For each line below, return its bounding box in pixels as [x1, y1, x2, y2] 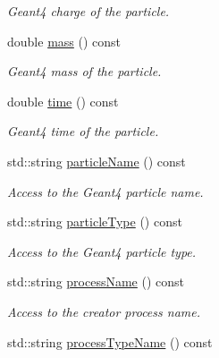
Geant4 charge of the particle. [7, 2, 170, 20]
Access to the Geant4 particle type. [7, 242, 197, 260]
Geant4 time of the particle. [7, 122, 159, 141]
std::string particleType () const [7, 212, 182, 231]
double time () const [7, 91, 119, 110]
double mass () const [7, 31, 122, 50]
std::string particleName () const [7, 151, 186, 170]
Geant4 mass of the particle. [7, 62, 162, 81]
